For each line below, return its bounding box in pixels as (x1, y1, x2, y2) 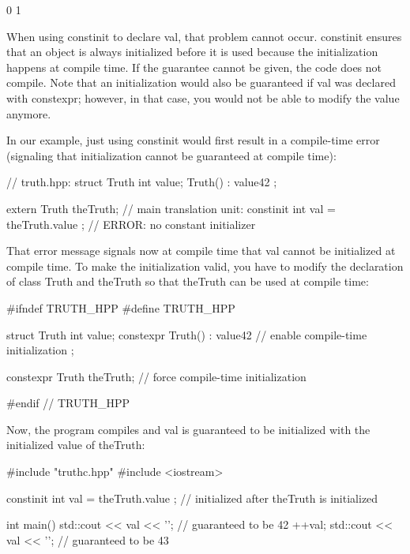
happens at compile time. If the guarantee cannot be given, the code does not (6, 58, 382, 75)
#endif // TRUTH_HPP (6, 395, 130, 411)
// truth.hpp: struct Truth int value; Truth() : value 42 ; (6, 174, 277, 190)
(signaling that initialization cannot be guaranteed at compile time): (6, 147, 337, 163)
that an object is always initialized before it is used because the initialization (6, 43, 378, 60)
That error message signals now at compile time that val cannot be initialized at (6, 242, 396, 259)
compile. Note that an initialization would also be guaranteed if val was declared (6, 74, 396, 91)
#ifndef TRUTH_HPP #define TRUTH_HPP (6, 299, 235, 316)
